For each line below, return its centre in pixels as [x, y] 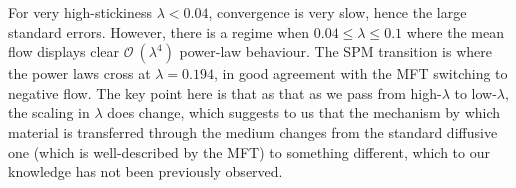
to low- [475, 92]
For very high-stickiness [80, 12]
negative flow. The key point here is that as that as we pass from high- [225, 92]
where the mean [455, 31]
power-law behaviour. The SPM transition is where [335, 51]
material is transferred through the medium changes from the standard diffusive [253, 131]
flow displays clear [64, 51]
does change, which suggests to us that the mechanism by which [304, 112]
